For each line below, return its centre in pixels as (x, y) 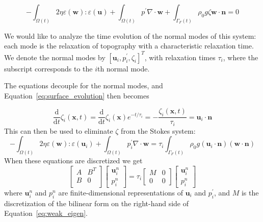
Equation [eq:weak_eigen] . (46, 213)
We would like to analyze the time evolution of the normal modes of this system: (130, 35)
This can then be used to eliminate (59, 130)
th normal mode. (124, 68)
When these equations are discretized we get (73, 161)
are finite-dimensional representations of (121, 192)
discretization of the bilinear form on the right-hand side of (97, 203)
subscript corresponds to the (48, 68)
